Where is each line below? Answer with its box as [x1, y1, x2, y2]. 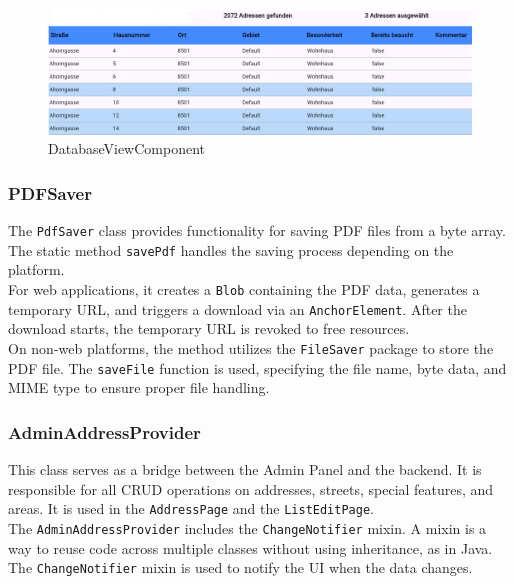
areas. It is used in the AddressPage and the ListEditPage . [8, 498, 374, 519]
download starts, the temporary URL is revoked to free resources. [8, 318, 410, 339]
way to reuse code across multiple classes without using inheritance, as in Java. [8, 537, 493, 558]
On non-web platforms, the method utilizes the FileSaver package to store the [8, 337, 494, 358]
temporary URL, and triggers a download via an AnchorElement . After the [8, 298, 467, 319]
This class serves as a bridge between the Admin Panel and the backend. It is [8, 459, 482, 480]
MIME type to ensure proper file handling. [8, 377, 270, 398]
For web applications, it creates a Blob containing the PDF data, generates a [8, 279, 480, 300]
